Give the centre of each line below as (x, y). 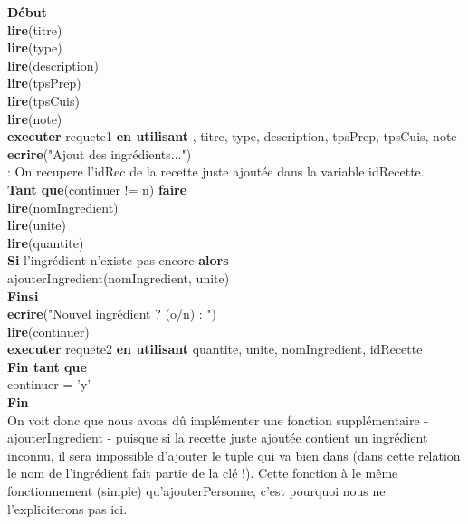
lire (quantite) (46, 242)
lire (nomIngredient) (63, 207)
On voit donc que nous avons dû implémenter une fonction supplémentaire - (218, 419)
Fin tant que (47, 366)
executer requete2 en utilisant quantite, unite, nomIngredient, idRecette (215, 349)
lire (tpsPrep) (44, 83)
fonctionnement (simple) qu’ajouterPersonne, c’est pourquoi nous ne (196, 491)
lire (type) (35, 48)
